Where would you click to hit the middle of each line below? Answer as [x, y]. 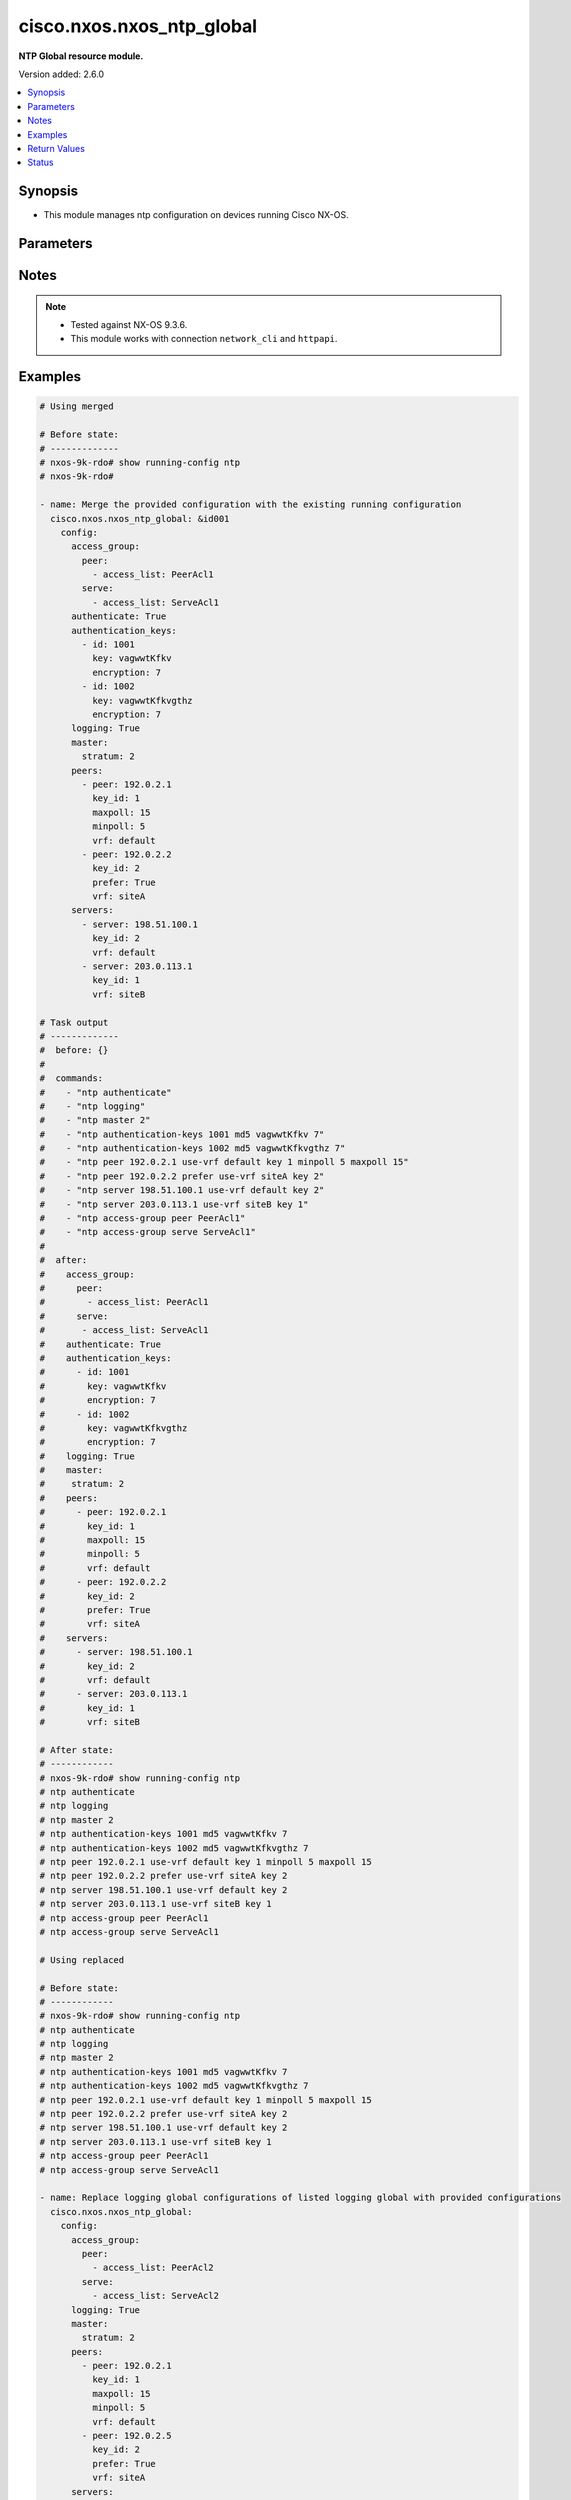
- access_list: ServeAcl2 [155, 2296]
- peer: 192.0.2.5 [126, 2436]
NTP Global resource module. [81, 56]
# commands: [71, 1078]
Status [40, 162]
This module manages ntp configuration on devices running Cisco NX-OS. [196, 215]
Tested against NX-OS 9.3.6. [129, 324]
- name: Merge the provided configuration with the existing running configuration [250, 504]
